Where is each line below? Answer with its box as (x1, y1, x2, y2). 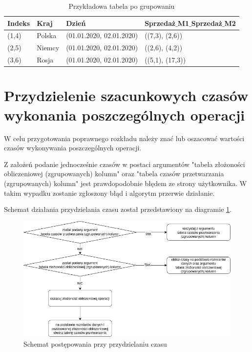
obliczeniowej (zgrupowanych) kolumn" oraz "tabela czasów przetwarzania (4, 168, 224, 179)
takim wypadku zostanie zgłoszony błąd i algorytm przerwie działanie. (4, 187, 215, 198)
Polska (37, 30, 57, 41)
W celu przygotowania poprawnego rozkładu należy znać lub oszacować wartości (4, 133, 245, 143)
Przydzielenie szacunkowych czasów (4, 85, 249, 105)
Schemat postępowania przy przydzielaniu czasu (23, 338, 167, 349)
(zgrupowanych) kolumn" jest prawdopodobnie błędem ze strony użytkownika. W (4, 178, 247, 188)
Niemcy (37, 42, 60, 53)
